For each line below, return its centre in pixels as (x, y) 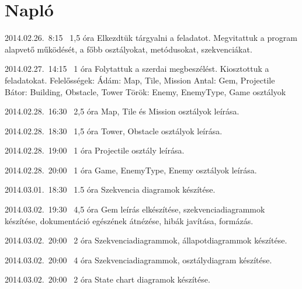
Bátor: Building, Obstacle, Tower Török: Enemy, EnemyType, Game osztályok (145, 91)
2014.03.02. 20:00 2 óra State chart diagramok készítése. (107, 279)
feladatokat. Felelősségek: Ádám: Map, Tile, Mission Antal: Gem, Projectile (140, 80)
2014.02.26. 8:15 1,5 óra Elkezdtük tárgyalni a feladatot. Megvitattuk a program (151, 38)
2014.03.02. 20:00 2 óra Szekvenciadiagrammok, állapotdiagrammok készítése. (146, 240)
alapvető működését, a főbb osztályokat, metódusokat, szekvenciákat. (129, 49)
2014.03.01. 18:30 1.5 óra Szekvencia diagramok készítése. (110, 189)
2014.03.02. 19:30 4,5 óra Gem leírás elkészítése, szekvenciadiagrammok (135, 209)
